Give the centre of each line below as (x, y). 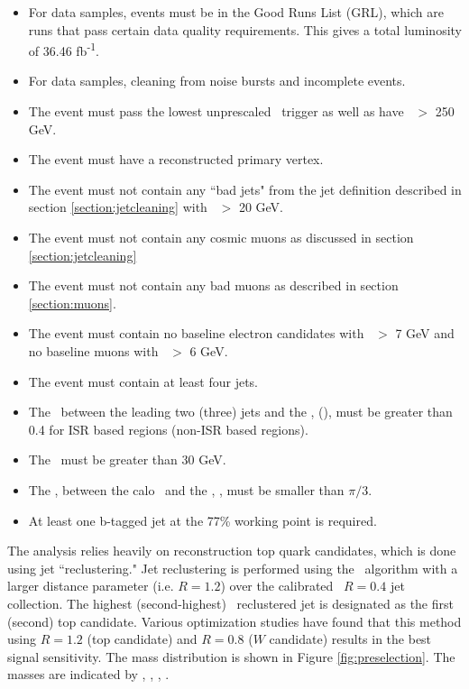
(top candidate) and (142, 639)
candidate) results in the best (350, 639)
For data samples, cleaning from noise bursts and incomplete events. (217, 81)
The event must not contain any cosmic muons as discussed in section (221, 237)
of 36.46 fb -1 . (64, 49)
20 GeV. (261, 207)
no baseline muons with (93, 350)
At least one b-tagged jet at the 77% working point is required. (202, 520)
